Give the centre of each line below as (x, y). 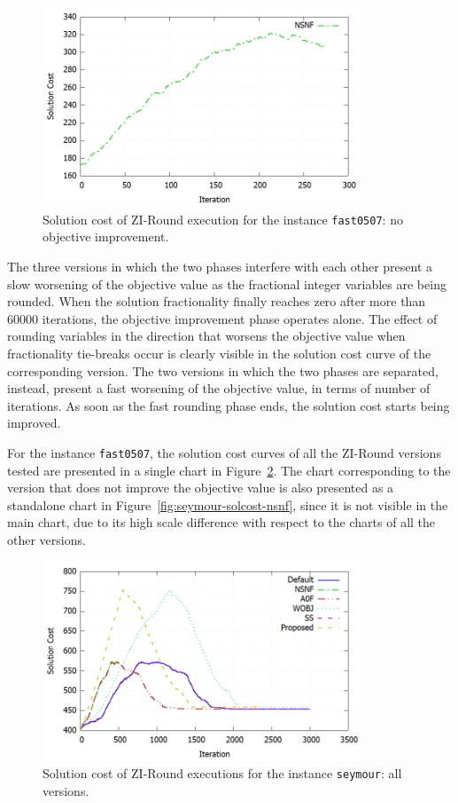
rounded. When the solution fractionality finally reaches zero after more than (217, 301)
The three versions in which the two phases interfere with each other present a (220, 267)
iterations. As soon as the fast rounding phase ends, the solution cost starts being (229, 405)
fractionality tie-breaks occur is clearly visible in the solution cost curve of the (219, 354)
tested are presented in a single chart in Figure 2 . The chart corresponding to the (229, 470)
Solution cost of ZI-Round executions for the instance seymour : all (222, 773)
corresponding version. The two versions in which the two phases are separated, (223, 370)
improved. (34, 423)
